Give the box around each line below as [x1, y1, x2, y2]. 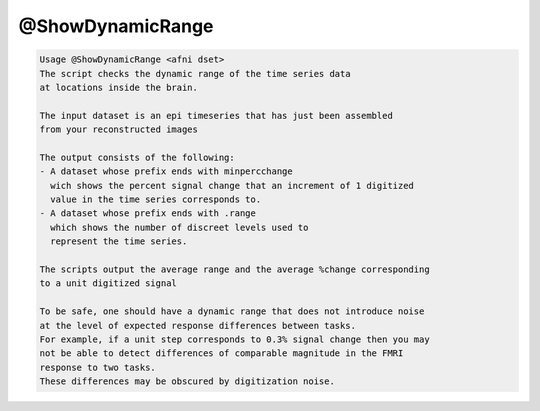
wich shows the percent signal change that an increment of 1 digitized [50, 180, 415, 191]
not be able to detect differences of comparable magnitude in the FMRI [39, 348, 404, 359]
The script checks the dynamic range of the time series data [39, 68, 351, 79]
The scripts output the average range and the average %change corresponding [39, 264, 430, 275]
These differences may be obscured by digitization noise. [39, 376, 335, 387]
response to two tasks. [39, 361, 157, 373]
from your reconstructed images [39, 124, 199, 135]
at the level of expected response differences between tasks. [39, 320, 357, 331]
